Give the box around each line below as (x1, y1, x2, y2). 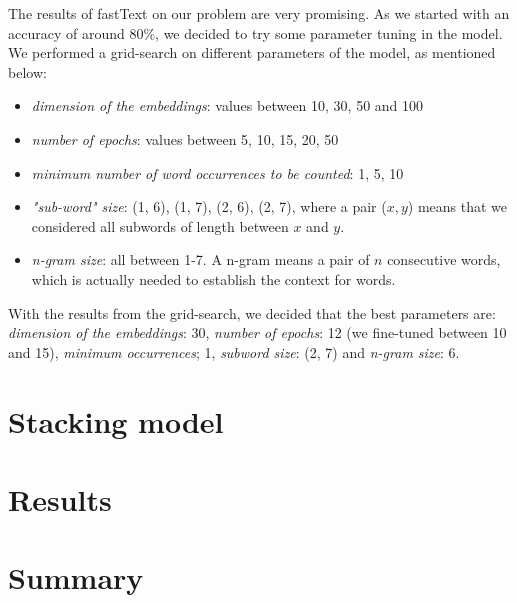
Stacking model (8, 400, 224, 441)
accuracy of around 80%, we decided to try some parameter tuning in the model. (8, 22, 503, 43)
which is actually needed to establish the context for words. (31, 268, 396, 289)
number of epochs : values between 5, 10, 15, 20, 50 (31, 128, 339, 149)
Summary (8, 557, 144, 598)
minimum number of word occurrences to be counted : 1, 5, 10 (31, 162, 404, 183)
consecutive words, (387, 249, 501, 270)
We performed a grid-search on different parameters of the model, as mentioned (8, 42, 496, 63)
